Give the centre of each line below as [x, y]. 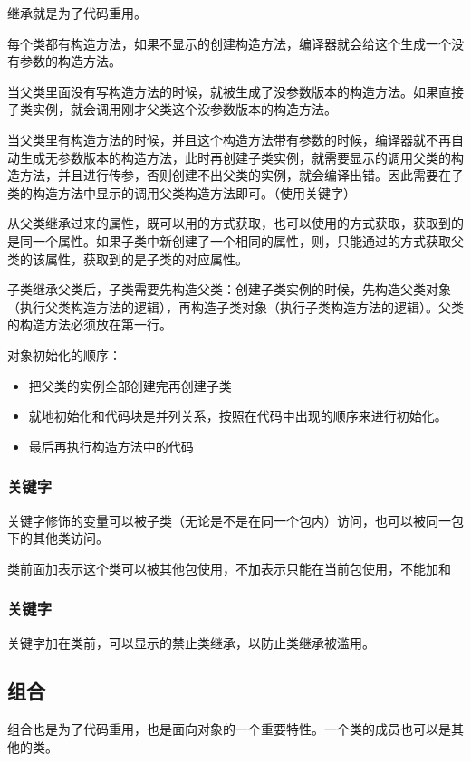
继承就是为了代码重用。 [77, 13]
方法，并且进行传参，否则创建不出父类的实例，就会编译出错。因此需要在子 [241, 175]
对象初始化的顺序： [64, 354]
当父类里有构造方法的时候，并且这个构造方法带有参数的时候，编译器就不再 [229, 139]
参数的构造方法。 [70, 61]
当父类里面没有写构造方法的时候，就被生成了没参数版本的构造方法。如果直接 [235, 91]
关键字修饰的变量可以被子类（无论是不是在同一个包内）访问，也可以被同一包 [235, 520]
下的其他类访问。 [58, 538]
